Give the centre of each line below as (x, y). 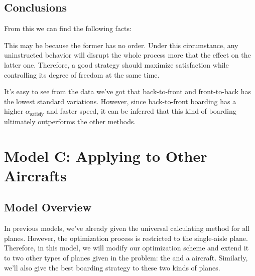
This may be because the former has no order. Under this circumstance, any (121, 45)
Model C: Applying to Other (106, 156)
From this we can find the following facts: (68, 28)
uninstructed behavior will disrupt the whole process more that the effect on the (127, 55)
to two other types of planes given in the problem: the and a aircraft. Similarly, (126, 257)
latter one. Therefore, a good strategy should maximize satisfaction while (116, 64)
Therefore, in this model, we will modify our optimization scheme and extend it (126, 248)
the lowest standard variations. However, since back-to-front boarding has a (120, 101)
